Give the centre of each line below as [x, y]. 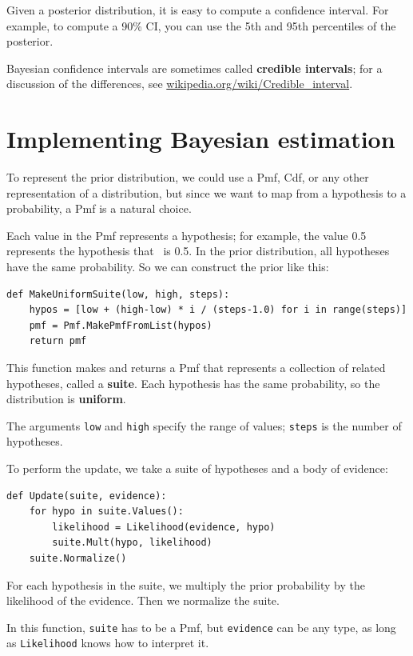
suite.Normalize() [78, 559]
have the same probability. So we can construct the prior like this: [168, 267]
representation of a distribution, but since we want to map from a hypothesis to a [206, 192]
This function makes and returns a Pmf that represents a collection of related [196, 368]
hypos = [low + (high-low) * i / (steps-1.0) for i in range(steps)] [218, 310]
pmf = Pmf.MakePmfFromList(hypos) [121, 325]
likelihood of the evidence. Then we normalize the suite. [143, 600]
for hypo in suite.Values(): [106, 512]
